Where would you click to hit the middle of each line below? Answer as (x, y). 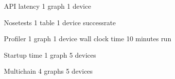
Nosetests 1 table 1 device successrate (60, 22)
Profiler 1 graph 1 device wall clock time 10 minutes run (88, 39)
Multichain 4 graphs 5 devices (48, 71)
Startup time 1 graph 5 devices (50, 55)
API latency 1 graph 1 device (48, 6)
